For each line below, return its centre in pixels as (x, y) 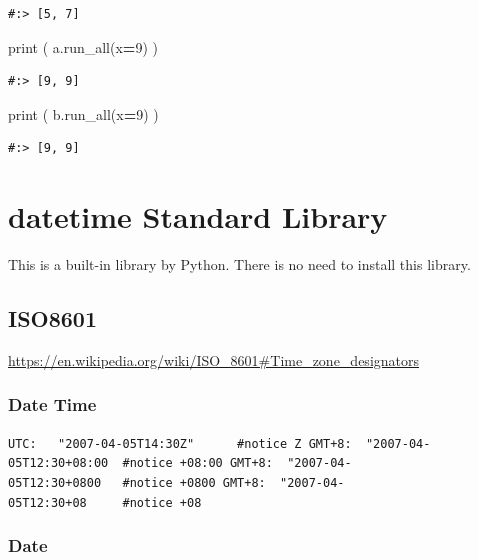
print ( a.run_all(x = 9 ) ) (83, 46)
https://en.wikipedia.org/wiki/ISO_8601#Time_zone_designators (214, 359)
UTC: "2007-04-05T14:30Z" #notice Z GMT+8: (180, 443)
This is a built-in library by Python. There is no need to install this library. (239, 264)
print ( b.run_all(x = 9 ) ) (83, 113)
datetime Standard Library (198, 216)
